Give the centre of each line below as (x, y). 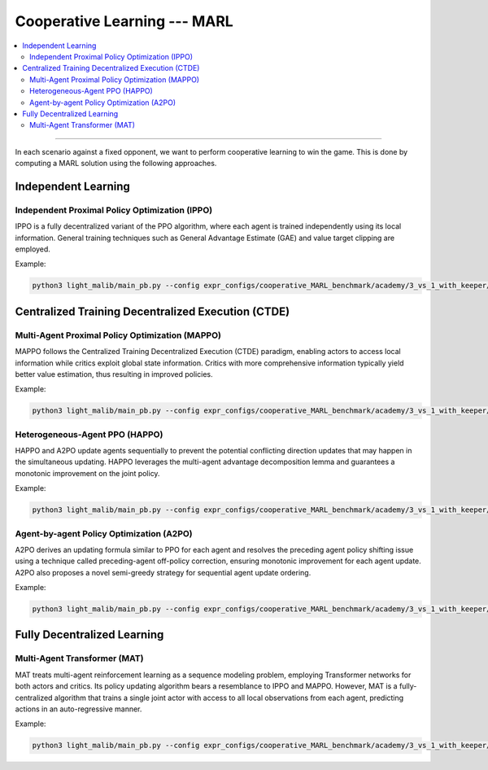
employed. (33, 249)
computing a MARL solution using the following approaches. (116, 164)
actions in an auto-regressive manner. (78, 709)
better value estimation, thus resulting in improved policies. (114, 374)
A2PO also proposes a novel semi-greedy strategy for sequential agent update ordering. (163, 572)
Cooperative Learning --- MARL (124, 21)
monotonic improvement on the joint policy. (87, 473)
